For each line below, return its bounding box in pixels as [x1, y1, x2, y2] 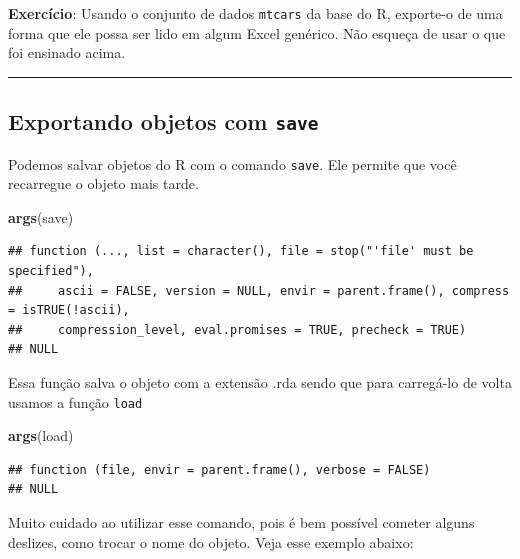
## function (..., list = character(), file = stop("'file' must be [8, 244, 474, 259]
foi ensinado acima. [8, 42, 126, 63]
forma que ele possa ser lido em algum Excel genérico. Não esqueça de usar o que [8, 22, 506, 43]
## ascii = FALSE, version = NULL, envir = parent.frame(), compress [8, 283, 510, 298]
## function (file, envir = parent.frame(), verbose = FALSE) [8, 462, 431, 477]
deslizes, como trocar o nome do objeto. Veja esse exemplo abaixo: [8, 531, 414, 552]
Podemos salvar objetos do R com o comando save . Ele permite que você [8, 153, 457, 174]
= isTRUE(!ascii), [8, 303, 130, 318]
